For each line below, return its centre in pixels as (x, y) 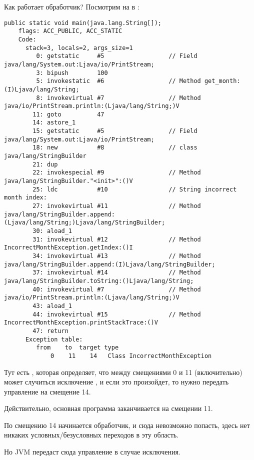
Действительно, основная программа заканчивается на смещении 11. (108, 408)
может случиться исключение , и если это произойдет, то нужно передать (116, 382)
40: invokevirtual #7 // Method (117, 289)
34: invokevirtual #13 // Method (117, 256)
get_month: (222, 81)
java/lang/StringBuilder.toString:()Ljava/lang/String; (99, 281)
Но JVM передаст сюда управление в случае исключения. (92, 452)
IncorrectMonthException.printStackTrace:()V (81, 323)
